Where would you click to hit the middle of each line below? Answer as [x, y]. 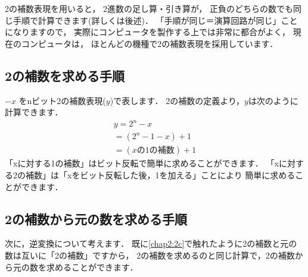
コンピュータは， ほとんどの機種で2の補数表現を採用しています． [150, 43]
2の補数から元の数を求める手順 [96, 218]
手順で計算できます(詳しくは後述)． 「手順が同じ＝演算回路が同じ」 [147, 20]
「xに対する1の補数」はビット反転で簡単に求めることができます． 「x [142, 163]
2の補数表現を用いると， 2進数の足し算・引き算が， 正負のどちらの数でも [149, 8]
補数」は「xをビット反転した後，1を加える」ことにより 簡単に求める [160, 174]
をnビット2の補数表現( [62, 100]
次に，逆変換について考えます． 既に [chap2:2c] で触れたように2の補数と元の [151, 243]
